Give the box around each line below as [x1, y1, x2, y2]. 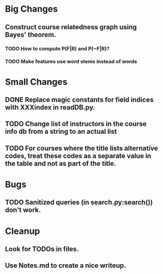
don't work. [5, 206, 41, 214]
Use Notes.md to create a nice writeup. [5, 261, 126, 270]
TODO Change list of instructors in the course [5, 120, 147, 128]
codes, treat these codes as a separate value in [5, 151, 151, 160]
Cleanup [5, 226, 41, 236]
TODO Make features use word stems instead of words [5, 58, 138, 65]
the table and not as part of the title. [5, 159, 116, 168]
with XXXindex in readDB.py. [5, 104, 95, 111]
